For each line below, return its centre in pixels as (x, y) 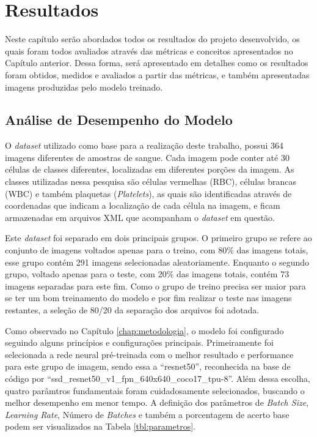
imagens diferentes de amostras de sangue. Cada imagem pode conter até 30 (147, 157)
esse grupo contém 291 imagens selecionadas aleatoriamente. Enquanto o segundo (157, 262)
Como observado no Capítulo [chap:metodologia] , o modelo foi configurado (144, 330)
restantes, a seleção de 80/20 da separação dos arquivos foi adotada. (132, 310)
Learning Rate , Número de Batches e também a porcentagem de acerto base (147, 414)
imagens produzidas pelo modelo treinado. (84, 87)
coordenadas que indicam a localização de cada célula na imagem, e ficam (143, 205)
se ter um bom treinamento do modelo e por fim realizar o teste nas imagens (148, 298)
